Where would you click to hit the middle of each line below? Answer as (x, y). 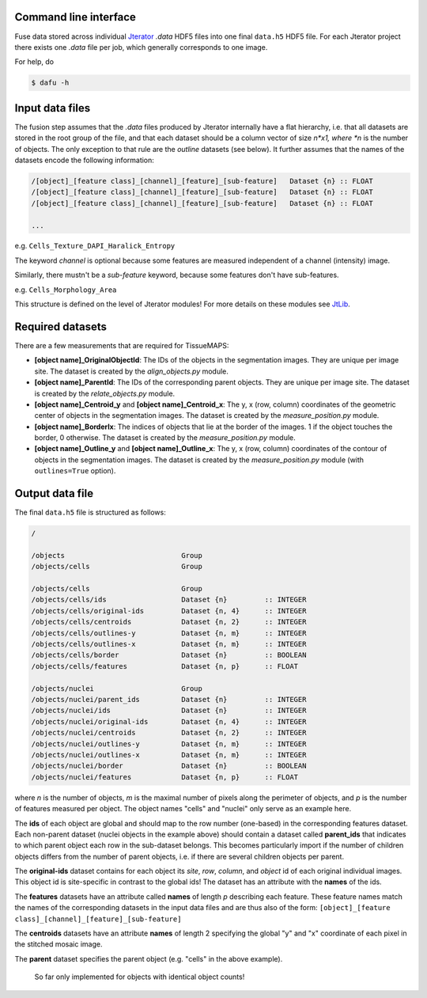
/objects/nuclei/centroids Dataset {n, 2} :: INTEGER (169, 733)
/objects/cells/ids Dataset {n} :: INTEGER (169, 600)
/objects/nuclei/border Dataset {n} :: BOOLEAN (169, 766)
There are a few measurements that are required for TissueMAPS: (122, 345)
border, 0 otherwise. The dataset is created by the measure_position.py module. (165, 438)
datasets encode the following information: (84, 160)
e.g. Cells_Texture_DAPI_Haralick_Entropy (95, 246)
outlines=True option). (75, 471)
